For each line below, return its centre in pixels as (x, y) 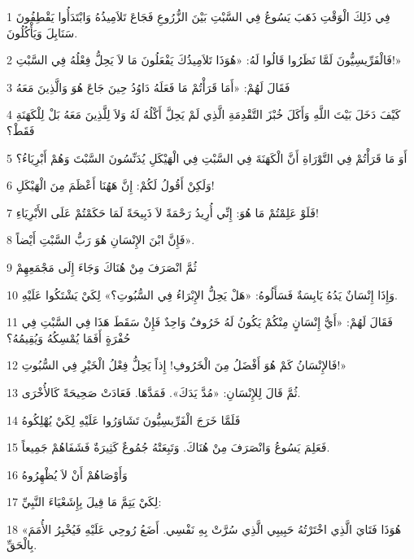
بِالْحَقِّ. (22, 545)
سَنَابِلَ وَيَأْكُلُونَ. (42, 32)
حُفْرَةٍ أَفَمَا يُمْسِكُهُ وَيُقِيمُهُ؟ (69, 337)
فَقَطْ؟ (21, 130)
